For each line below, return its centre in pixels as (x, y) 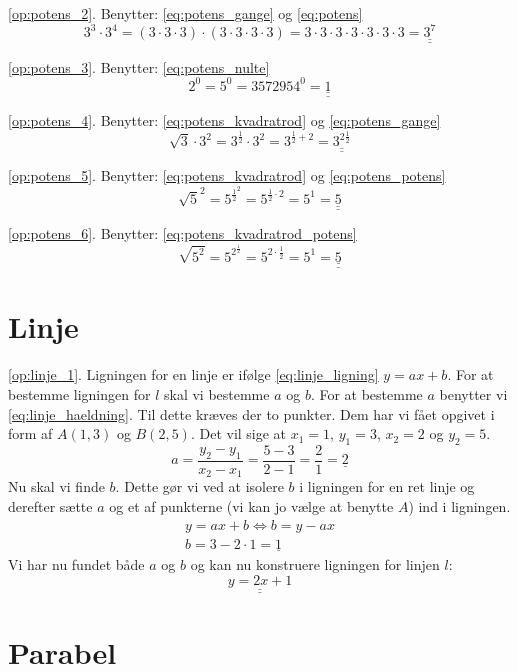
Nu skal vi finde (56, 486)
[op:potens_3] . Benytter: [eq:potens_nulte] (139, 66)
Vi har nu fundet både (76, 563)
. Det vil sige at (238, 433)
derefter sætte (50, 506)
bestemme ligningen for (79, 393)
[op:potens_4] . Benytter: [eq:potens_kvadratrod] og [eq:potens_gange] (224, 120)
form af (30, 433)
